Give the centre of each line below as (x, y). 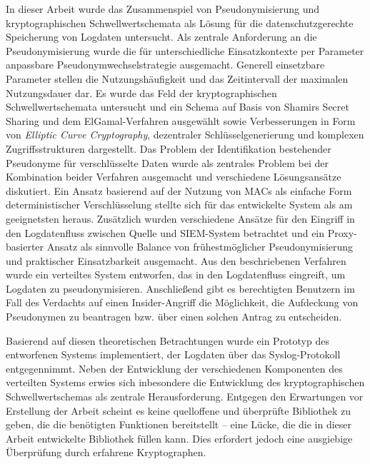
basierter (25, 247)
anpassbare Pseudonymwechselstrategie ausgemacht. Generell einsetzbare (165, 65)
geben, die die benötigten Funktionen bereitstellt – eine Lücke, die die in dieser (179, 424)
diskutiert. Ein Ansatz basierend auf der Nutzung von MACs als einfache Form (179, 190)
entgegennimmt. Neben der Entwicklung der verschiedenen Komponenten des (174, 368)
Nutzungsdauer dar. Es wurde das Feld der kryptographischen (141, 92)
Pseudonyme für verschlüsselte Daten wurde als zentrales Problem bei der (167, 162)
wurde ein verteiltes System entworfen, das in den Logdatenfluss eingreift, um (176, 274)
